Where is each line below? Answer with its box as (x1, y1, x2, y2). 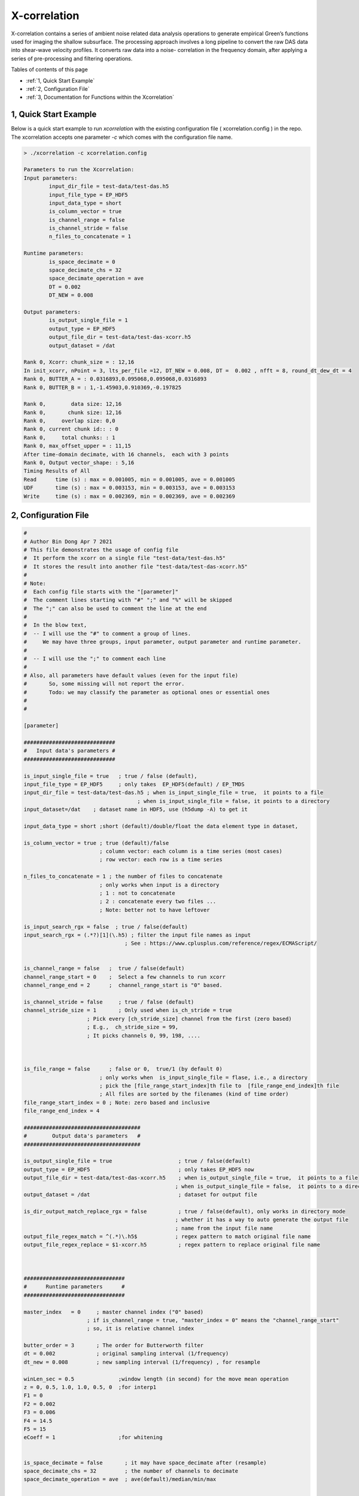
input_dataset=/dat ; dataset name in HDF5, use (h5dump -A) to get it (23, 806, 248, 813)
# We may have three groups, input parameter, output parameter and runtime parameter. (23, 638, 302, 646)
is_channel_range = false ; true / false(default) (23, 965, 185, 972)
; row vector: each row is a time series (99, 856, 223, 863)
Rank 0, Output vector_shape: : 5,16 (23, 460, 135, 466)
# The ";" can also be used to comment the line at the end (23, 605, 207, 612)
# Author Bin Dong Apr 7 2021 (23, 538, 112, 545)
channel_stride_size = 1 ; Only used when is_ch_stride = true (23, 1007, 232, 1014)
